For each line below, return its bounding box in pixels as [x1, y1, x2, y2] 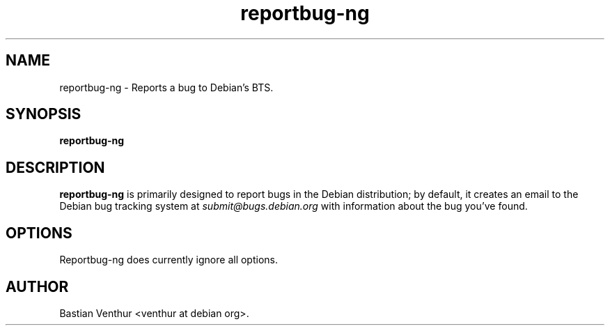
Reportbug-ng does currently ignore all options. [59, 254, 278, 266]
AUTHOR [6, 277, 69, 295]
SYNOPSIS [6, 105, 81, 123]
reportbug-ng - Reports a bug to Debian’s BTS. [59, 81, 274, 93]
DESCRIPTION [6, 158, 105, 176]
